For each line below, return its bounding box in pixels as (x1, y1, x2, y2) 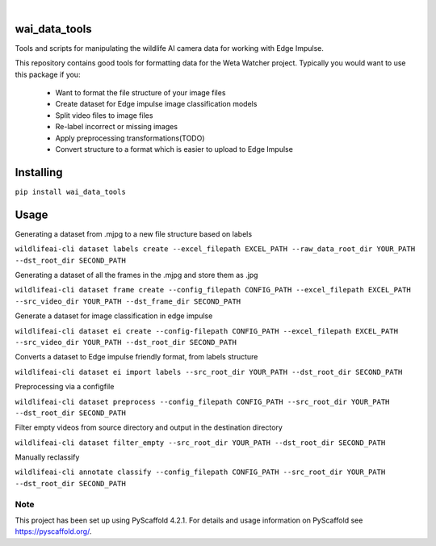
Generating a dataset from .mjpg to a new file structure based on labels (15, 229, 253, 238)
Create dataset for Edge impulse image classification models (55, 99, 258, 109)
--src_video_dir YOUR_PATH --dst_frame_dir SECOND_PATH (15, 296, 241, 306)
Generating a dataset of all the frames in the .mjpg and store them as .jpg (15, 271, 258, 280)
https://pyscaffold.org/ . (15, 527, 92, 536)
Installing (15, 166, 64, 179)
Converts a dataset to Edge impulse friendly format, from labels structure (15, 352, 258, 362)
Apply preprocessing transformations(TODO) (55, 133, 205, 143)
